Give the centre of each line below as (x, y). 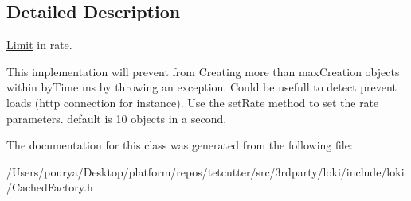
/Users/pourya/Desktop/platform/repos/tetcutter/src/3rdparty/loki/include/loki (205, 171)
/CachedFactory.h (50, 187)
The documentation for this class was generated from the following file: (180, 145)
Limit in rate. (39, 45)
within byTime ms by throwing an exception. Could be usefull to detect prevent (202, 87)
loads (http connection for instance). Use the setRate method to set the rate (193, 102)
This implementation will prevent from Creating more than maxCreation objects (203, 71)
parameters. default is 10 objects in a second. (117, 118)
